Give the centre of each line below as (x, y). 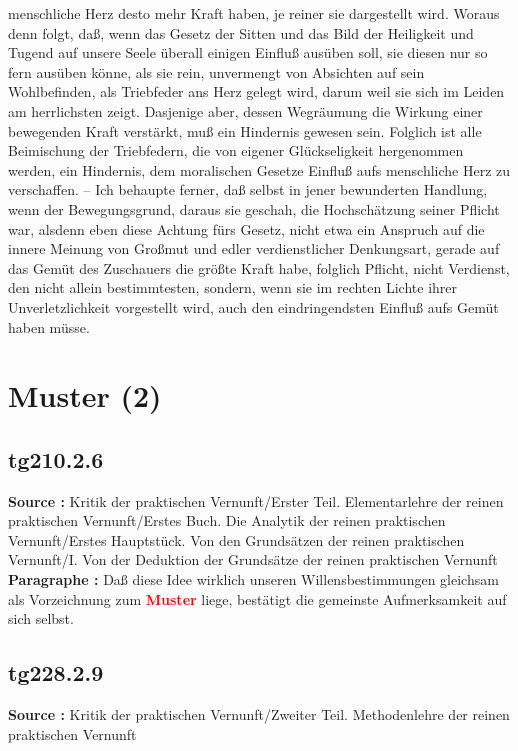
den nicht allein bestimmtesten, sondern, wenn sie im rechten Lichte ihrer (233, 287)
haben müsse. (49, 326)
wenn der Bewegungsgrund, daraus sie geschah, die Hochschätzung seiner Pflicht (254, 208)
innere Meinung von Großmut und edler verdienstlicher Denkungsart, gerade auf (254, 248)
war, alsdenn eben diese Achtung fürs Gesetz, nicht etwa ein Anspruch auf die (246, 228)
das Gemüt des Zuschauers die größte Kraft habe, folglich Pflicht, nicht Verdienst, (259, 267)
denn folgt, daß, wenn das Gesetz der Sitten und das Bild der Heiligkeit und (241, 32)
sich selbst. (41, 618)
